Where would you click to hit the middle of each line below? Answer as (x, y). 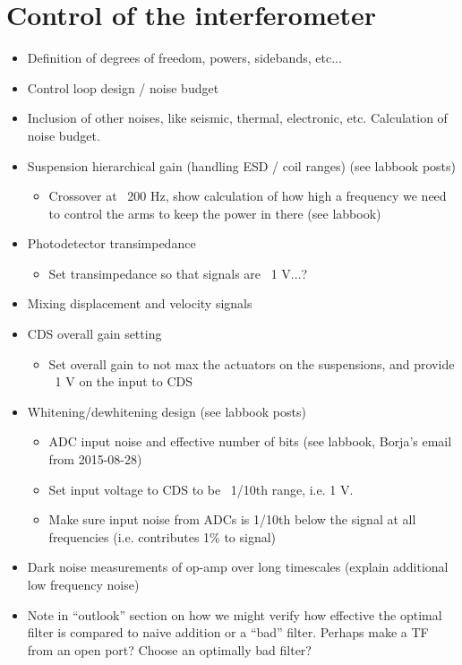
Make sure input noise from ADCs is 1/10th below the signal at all (232, 519)
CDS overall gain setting (94, 334)
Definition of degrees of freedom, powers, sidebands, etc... (184, 58)
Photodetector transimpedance (111, 243)
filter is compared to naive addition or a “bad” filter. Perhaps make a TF (228, 632)
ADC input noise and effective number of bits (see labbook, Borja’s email (250, 441)
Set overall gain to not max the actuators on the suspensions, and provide (252, 363)
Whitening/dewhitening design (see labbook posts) (167, 411)
